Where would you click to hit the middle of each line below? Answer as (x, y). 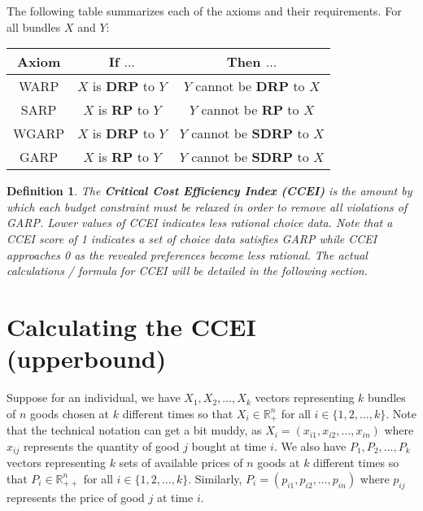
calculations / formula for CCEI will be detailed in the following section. (187, 271)
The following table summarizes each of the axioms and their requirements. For (204, 11)
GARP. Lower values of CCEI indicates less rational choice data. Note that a (200, 223)
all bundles (34, 26)
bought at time (229, 445)
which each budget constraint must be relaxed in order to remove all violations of (207, 206)
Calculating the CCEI (131, 326)
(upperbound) (87, 358)
